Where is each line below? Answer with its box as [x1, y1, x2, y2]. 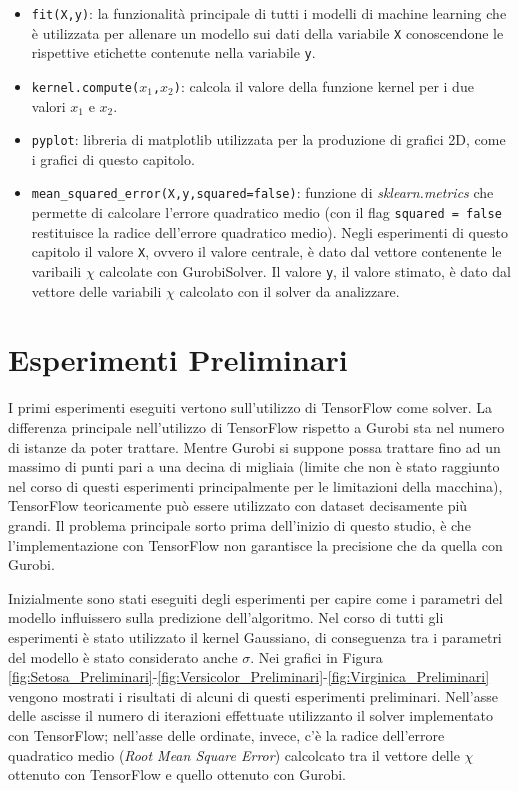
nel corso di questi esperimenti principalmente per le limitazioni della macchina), [8, 475, 503, 496]
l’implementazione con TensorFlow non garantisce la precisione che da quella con [8, 534, 503, 555]
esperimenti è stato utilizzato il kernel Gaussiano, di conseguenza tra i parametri [8, 626, 502, 647]
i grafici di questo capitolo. [31, 148, 195, 169]
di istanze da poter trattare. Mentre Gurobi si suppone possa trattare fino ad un [8, 436, 501, 457]
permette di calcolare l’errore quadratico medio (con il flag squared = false [31, 202, 502, 223]
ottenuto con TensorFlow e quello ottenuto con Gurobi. [8, 764, 347, 785]
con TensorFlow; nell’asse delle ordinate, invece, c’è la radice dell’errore [8, 724, 445, 745]
